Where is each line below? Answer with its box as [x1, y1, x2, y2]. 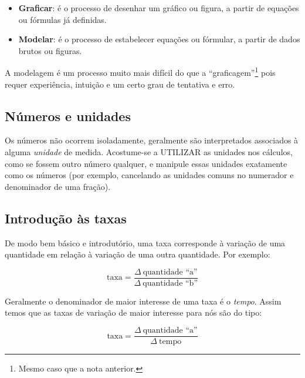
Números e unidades [5, 106, 131, 125]
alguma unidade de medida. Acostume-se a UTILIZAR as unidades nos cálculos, [5, 146, 293, 158]
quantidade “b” [143, 279, 198, 287]
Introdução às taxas [5, 209, 127, 227]
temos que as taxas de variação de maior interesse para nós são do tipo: [5, 306, 262, 319]
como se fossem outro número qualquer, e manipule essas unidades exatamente [5, 157, 287, 169]
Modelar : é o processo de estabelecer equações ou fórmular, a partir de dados [18, 33, 300, 45]
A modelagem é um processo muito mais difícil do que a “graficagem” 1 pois [5, 65, 276, 79]
